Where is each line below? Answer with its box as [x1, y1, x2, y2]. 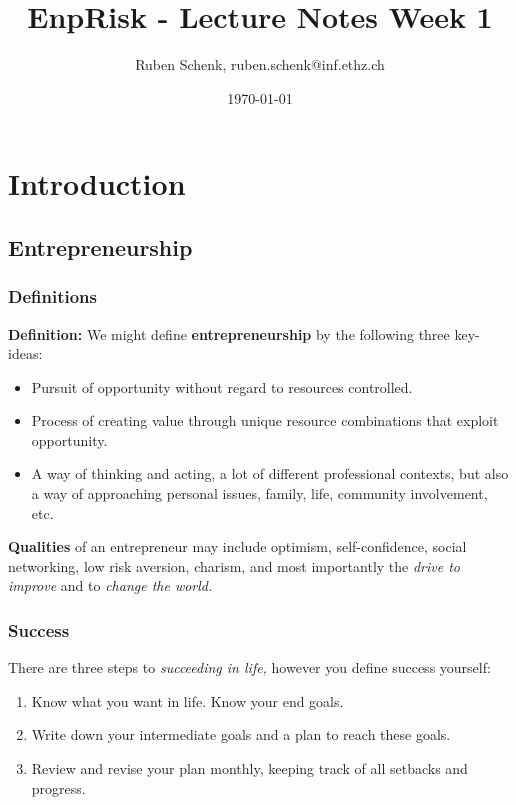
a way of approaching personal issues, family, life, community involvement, [31, 483, 488, 504]
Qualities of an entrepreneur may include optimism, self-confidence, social [8, 536, 467, 557]
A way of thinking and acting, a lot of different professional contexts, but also [31, 463, 509, 484]
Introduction [8, 163, 186, 204]
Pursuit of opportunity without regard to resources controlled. [31, 376, 413, 397]
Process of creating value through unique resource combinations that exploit [31, 410, 499, 431]
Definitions [8, 284, 97, 309]
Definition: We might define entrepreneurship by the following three [8, 323, 450, 344]
